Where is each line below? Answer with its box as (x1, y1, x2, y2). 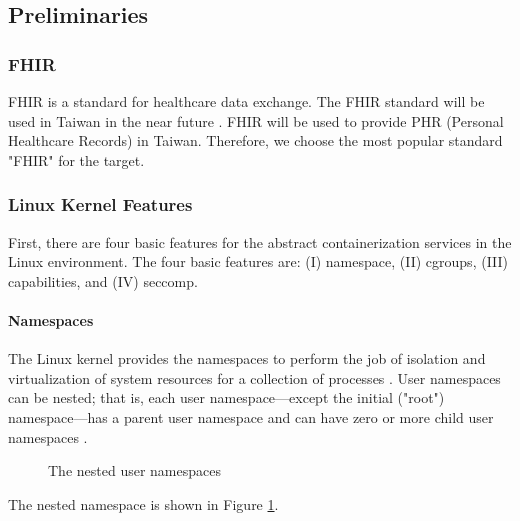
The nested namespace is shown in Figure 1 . (8, 493, 279, 514)
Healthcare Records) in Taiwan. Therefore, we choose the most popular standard (8, 130, 503, 151)
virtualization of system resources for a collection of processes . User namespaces (8, 367, 501, 388)
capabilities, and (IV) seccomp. (8, 270, 198, 291)
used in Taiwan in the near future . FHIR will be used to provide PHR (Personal (8, 110, 504, 131)
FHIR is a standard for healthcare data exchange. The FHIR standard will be (8, 91, 485, 111)
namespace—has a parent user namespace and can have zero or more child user (8, 406, 494, 427)
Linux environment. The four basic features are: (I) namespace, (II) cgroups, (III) (8, 251, 509, 272)
